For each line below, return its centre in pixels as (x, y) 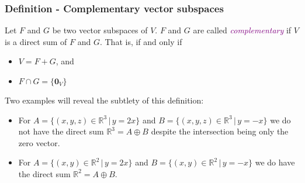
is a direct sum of (36, 41)
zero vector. (39, 142)
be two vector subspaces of (100, 30)
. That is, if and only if (141, 41)
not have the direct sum (61, 131)
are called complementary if (242, 30)
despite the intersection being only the (220, 131)
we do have (275, 162)
